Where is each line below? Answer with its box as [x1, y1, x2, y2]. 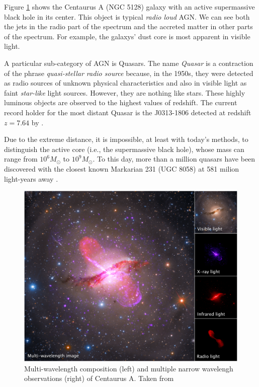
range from [4, 153, 38, 164]
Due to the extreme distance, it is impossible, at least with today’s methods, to [4, 134, 248, 144]
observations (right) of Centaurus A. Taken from [24, 373, 174, 383]
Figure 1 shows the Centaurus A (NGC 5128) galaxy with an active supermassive [4, 2, 255, 12]
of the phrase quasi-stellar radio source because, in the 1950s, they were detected [4, 67, 253, 78]
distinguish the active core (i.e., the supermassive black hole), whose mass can [4, 143, 244, 154]
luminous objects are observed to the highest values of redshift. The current [4, 97, 237, 108]
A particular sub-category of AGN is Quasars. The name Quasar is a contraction [4, 57, 253, 68]
